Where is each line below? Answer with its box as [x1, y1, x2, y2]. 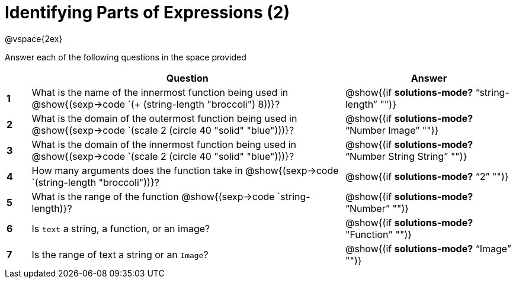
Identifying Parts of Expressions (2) [5, 2, 290, 22]
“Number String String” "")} [345, 150, 467, 162]
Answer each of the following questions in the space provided [5, 52, 246, 62]
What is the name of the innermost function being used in [31, 86, 289, 98]
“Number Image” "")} [345, 124, 439, 136]
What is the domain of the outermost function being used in [31, 112, 297, 124]
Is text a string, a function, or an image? [31, 222, 210, 234]
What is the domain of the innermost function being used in [31, 138, 297, 150]
